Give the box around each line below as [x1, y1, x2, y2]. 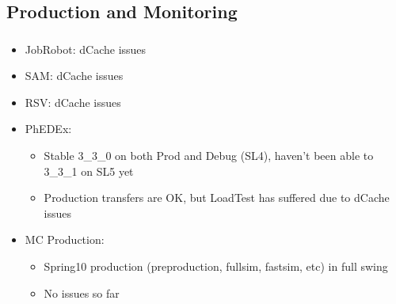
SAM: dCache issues [25, 67, 124, 84]
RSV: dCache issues [25, 93, 121, 110]
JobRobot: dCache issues [25, 40, 147, 57]
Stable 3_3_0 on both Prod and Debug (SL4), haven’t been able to [44, 147, 374, 164]
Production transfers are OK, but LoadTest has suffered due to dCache [44, 189, 390, 206]
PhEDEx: [25, 120, 72, 137]
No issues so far [44, 284, 120, 301]
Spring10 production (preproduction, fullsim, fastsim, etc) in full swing [44, 258, 388, 275]
